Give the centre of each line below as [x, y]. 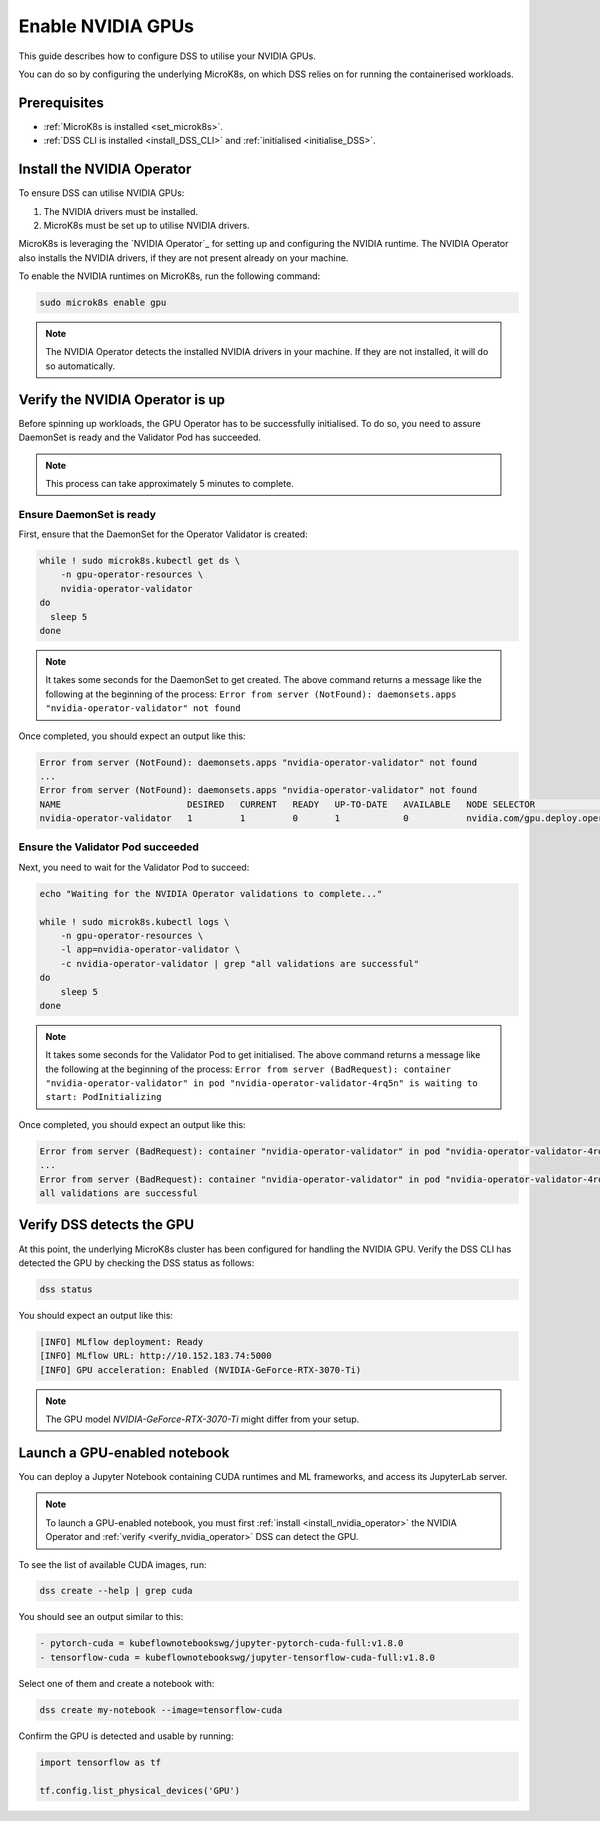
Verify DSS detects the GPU [106, 1225]
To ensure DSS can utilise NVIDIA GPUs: [101, 193]
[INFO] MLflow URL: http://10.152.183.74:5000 [155, 1356]
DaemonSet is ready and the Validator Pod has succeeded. [140, 437]
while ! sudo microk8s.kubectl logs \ [134, 921]
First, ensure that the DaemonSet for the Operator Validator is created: [163, 534]
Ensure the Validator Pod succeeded [109, 847]
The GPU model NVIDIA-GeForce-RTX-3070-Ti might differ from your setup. [202, 1419]
